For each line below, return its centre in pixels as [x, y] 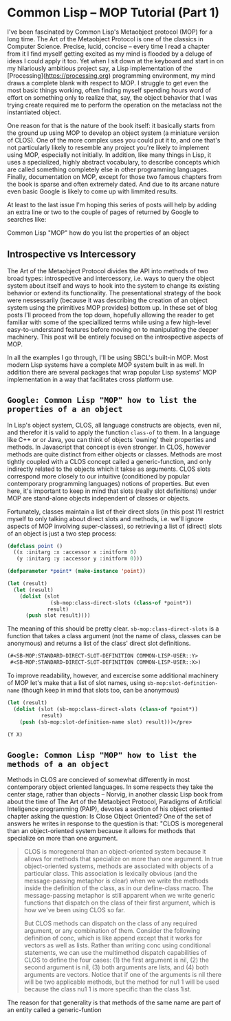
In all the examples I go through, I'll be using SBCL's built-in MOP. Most [108, 357]
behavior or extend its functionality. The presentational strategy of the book [114, 293]
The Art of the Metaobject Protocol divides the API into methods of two [108, 271]
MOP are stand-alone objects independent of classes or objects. [99, 498]
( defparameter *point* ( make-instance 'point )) [77, 571]
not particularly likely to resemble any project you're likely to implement [108, 147]
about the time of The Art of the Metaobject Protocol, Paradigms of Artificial [114, 802]
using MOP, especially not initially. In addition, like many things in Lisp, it [109, 155]
